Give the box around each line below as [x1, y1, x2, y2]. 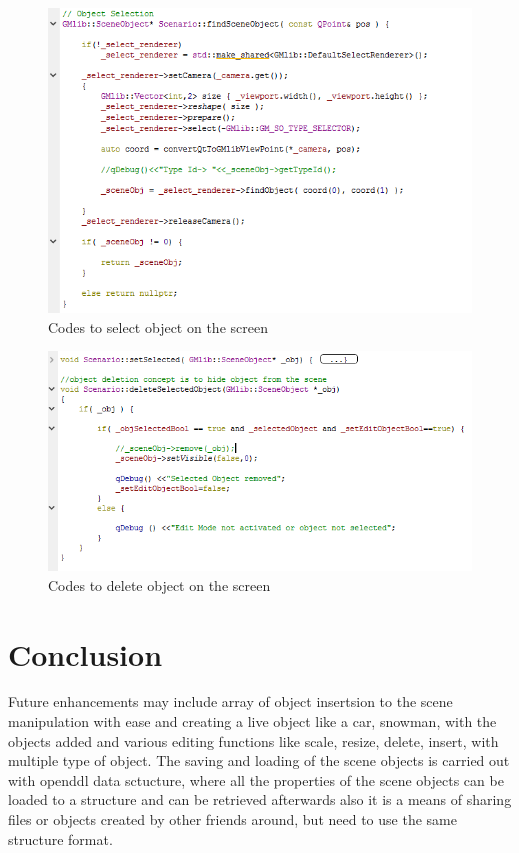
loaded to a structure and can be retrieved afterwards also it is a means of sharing [8, 789, 512, 810]
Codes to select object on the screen [48, 316, 268, 337]
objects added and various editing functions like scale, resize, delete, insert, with [8, 730, 499, 751]
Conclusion [8, 633, 163, 674]
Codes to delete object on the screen [48, 574, 271, 595]
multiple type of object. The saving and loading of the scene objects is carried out [8, 750, 510, 771]
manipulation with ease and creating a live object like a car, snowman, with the [8, 711, 497, 732]
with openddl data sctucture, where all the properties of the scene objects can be [8, 769, 504, 790]
